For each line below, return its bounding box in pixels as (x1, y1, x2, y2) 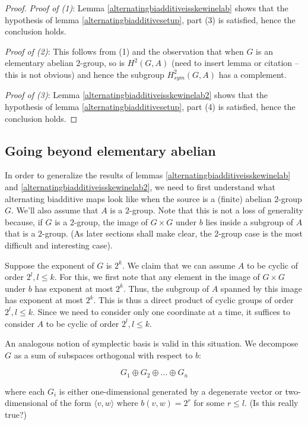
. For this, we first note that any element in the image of (54, 270, 260, 283)
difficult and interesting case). (5, 238, 113, 251)
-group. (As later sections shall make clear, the (42, 227, 212, 240)
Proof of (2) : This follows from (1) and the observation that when (5, 45, 244, 57)
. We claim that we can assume (122, 259, 236, 271)
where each (5, 385, 45, 397)
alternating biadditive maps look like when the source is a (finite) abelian (5, 192, 272, 204)
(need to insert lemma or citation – (171, 56, 299, 69)
